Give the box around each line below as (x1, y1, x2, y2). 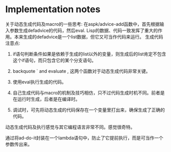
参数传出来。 (5, 141, 32, 147)
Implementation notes (5, 4, 101, 15)
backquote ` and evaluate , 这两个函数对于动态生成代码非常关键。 (12, 68, 151, 74)
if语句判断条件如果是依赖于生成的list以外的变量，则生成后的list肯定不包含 (12, 51, 166, 57)
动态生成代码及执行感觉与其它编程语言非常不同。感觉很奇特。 (5, 124, 135, 130)
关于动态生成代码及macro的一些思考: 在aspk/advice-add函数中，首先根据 (5, 21, 160, 27)
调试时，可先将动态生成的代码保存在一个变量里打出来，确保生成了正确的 (12, 107, 165, 113)
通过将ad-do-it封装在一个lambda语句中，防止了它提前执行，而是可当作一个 (5, 135, 163, 141)
